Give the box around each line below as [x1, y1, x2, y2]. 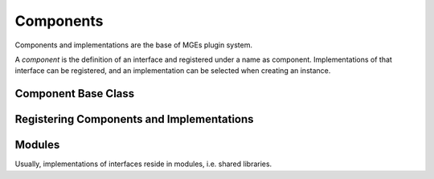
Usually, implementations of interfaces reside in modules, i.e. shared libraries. [14, 159, 272, 169]
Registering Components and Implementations [14, 112, 254, 126]
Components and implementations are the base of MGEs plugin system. [14, 40, 253, 50]
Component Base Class [14, 87, 135, 100]
